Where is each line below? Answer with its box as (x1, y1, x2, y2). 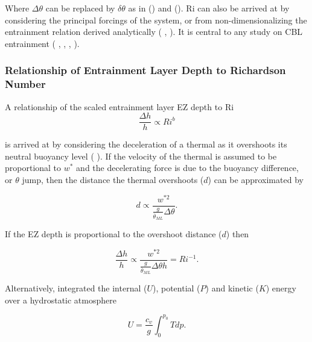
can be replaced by (45, 2, 115, 14)
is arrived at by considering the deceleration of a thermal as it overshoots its (5, 138, 287, 151)
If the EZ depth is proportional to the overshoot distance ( (5, 228, 222, 240)
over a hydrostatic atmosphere (5, 293, 116, 306)
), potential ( (153, 282, 200, 294)
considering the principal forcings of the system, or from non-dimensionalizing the (5, 13, 307, 26)
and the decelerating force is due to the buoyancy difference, (76, 161, 299, 174)
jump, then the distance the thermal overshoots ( (22, 173, 204, 185)
